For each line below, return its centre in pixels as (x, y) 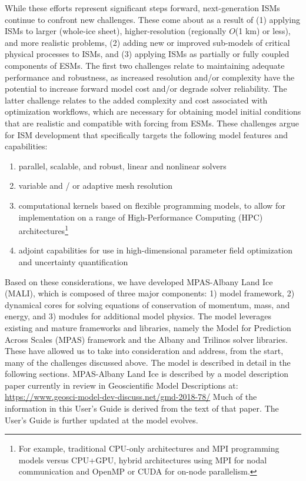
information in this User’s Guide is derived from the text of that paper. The (142, 408)
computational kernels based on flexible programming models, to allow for (152, 205)
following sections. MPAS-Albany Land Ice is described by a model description (147, 374)
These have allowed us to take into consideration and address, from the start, (144, 351)
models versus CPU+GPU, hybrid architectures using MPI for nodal (143, 460)
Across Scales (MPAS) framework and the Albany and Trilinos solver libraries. (146, 339)
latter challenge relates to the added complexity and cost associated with (136, 100)
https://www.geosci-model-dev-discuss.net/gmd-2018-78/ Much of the (131, 397)
